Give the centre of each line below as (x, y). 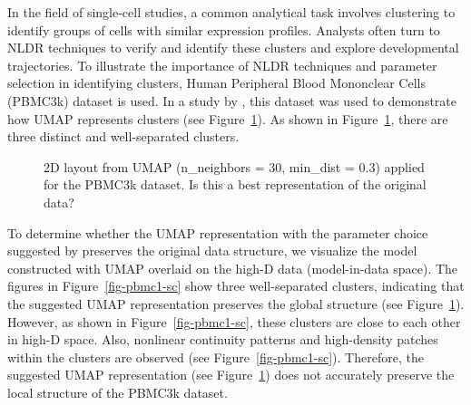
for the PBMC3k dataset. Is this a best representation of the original (235, 184)
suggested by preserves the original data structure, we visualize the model (212, 251)
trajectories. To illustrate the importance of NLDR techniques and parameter (222, 65)
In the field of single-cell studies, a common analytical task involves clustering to (231, 12)
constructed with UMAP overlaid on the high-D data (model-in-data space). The (233, 268)
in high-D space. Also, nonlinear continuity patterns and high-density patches (223, 339)
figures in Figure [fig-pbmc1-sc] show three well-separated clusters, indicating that (236, 286)
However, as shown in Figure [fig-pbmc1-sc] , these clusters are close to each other (234, 321)
